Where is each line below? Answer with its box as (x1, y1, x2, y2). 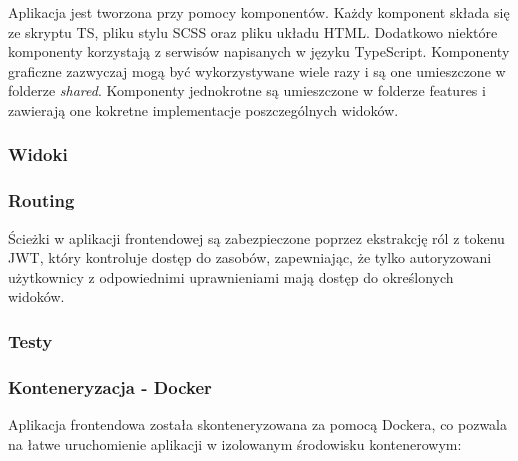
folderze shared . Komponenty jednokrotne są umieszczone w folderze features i (8, 80, 486, 101)
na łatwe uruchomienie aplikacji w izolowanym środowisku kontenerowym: (8, 433, 462, 454)
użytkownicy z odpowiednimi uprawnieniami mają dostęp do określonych (8, 266, 454, 287)
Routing (8, 188, 75, 213)
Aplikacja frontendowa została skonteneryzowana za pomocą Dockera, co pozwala (8, 414, 508, 435)
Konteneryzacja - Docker (8, 374, 212, 399)
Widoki (8, 142, 68, 167)
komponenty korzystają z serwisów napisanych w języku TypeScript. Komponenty (8, 41, 510, 62)
